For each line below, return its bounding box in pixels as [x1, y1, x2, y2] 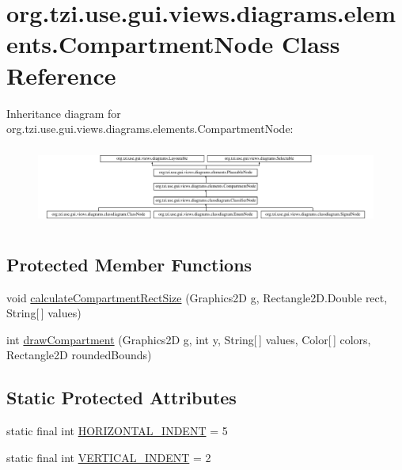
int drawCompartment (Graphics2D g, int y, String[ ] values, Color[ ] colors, [6, 331, 371, 347]
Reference [6, 59, 116, 91]
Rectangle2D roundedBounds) [6, 347, 152, 363]
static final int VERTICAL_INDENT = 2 [6, 449, 211, 465]
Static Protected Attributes [6, 385, 237, 410]
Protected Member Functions [6, 252, 252, 276]
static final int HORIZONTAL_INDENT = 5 [6, 423, 228, 439]
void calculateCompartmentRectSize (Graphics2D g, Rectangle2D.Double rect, [6, 289, 388, 305]
